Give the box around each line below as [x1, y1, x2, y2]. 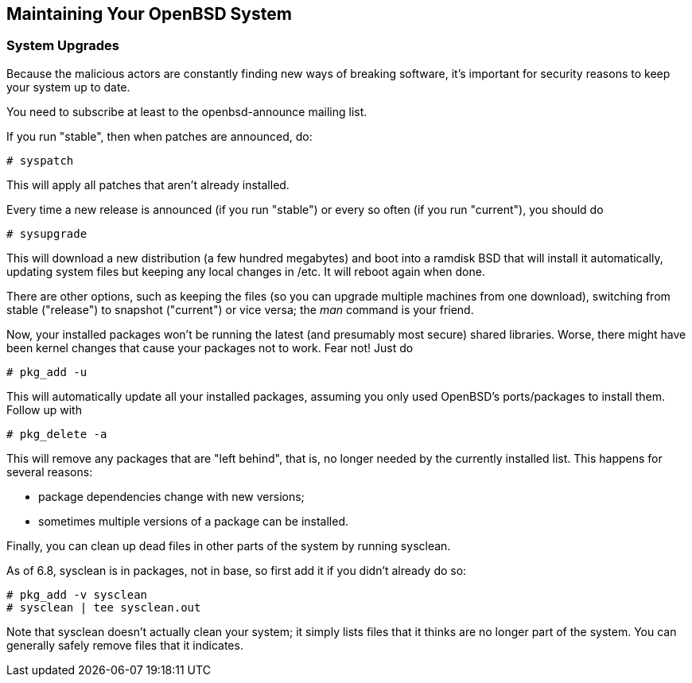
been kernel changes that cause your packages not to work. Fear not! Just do [6, 340, 414, 355]
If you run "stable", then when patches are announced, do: [6, 129, 313, 143]
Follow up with [6, 402, 82, 417]
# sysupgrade [6, 227, 87, 240]
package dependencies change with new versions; [38, 489, 305, 503]
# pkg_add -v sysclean [6, 588, 148, 601]
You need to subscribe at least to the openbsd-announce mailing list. [6, 104, 367, 118]
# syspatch [6, 153, 74, 167]
